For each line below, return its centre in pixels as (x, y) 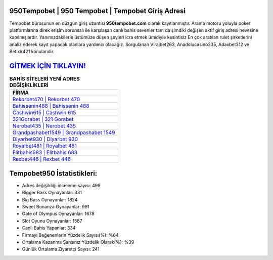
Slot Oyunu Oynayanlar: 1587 (52, 221)
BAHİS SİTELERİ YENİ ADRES (45, 79)
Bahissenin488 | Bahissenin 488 (51, 106)
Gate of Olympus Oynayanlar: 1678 (58, 214)
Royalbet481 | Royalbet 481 (44, 146)
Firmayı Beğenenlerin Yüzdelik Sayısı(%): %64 (70, 235)
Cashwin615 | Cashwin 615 (44, 113)
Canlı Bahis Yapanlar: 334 (49, 228)
